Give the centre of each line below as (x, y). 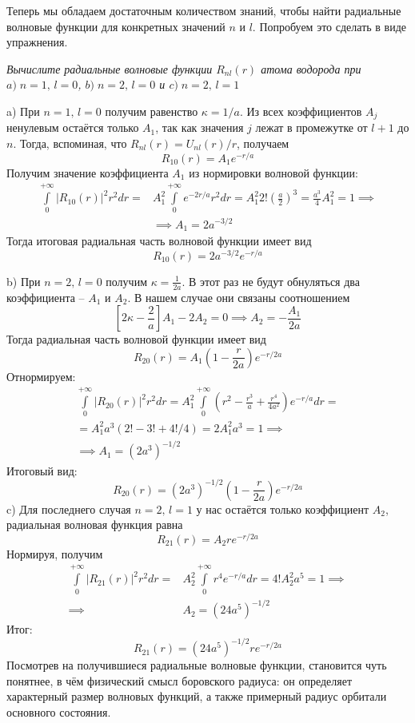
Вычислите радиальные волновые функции (110, 68)
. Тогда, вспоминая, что (70, 143)
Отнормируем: (41, 376)
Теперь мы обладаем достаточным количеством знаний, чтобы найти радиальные (204, 10)
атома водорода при (311, 68)
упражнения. (37, 42)
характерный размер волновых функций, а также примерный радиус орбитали (197, 696)
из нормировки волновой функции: (273, 172)
